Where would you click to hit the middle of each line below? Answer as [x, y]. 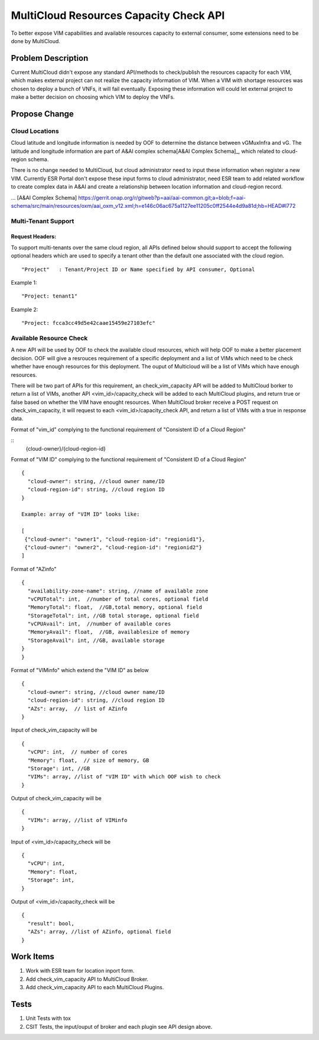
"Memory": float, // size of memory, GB [88, 760]
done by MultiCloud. [35, 41]
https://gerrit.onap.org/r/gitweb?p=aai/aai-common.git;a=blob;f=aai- [162, 197]
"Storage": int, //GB [59, 768]
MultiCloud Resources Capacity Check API [118, 15]
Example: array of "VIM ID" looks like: [81, 514]
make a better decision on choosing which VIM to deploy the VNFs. [93, 97]
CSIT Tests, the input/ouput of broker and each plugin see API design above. [119, 1026]
